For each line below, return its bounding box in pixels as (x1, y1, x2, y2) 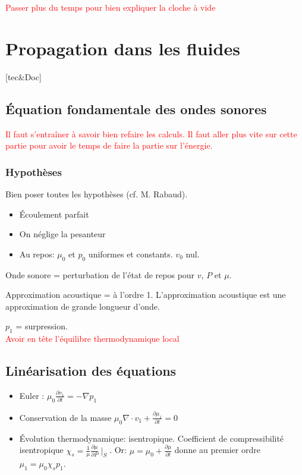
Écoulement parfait (19, 207, 89, 220)
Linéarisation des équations (5, 361, 177, 380)
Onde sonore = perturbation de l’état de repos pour (5, 268, 195, 281)
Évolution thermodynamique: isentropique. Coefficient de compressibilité (19, 432, 284, 444)
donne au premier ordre (174, 443, 260, 456)
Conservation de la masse (19, 411, 112, 423)
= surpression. (15, 320, 68, 332)
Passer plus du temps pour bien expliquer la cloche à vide (5, 1, 216, 13)
